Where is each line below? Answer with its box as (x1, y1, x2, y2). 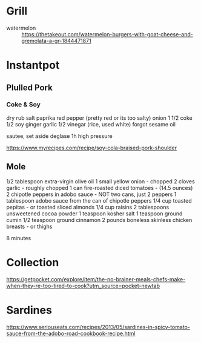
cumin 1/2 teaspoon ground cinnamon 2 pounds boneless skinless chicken (6, 216, 193, 223)
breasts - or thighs (6, 223, 53, 230)
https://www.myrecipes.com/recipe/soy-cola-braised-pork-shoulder (6, 144, 177, 151)
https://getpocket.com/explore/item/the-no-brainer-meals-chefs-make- (6, 275, 186, 283)
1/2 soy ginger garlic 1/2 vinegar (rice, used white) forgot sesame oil (6, 120, 176, 128)
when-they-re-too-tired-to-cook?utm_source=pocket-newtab (6, 282, 160, 289)
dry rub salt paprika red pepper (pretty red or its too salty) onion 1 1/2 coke (6, 114, 193, 122)
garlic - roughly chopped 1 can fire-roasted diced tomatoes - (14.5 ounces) (6, 184, 193, 191)
